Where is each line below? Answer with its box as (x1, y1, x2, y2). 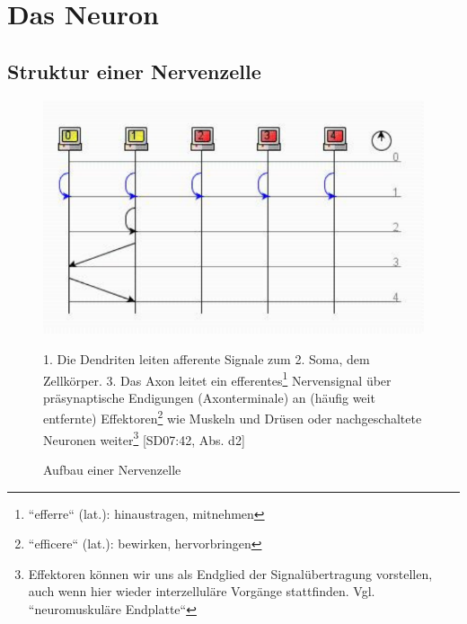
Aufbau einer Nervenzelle (43, 459, 181, 478)
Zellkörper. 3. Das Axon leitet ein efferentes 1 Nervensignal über (43, 368, 392, 389)
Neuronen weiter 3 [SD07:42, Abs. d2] (43, 427, 245, 449)
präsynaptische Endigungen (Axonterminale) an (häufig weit (43, 388, 375, 406)
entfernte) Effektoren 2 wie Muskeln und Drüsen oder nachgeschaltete (43, 406, 422, 428)
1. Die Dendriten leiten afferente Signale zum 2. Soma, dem (43, 349, 370, 368)
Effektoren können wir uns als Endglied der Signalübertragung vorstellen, (28, 564, 433, 583)
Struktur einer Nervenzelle (7, 57, 261, 85)
